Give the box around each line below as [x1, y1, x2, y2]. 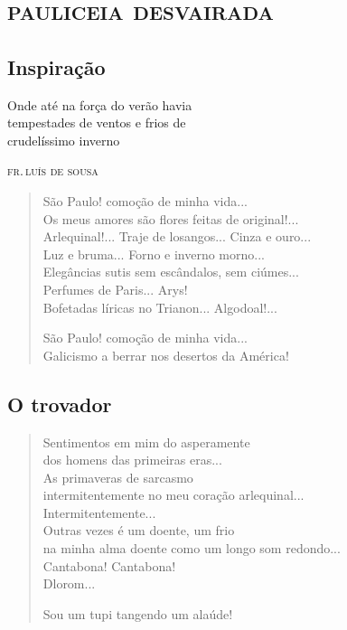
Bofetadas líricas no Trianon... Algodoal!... [42, 297, 277, 316]
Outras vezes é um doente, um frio [42, 521, 235, 540]
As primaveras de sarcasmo [42, 467, 193, 486]
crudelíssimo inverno [7, 130, 120, 149]
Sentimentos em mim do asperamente [42, 432, 250, 451]
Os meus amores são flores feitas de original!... [42, 209, 299, 228]
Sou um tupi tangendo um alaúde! [42, 604, 233, 623]
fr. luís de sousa [7, 161, 98, 180]
